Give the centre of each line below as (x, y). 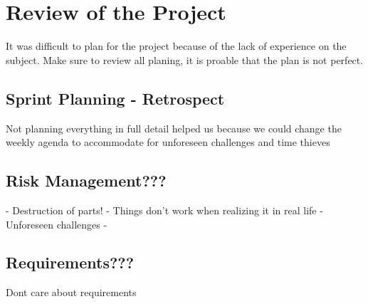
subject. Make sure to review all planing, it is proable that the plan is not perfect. (185, 59)
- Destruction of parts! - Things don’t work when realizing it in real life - (164, 210)
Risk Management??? (86, 180)
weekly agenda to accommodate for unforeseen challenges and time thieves (168, 142)
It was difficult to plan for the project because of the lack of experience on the (176, 46)
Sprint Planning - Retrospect (115, 98)
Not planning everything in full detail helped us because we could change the (174, 128)
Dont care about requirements (71, 292)
